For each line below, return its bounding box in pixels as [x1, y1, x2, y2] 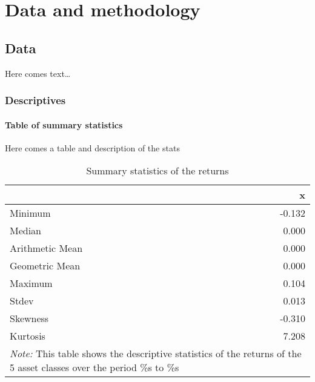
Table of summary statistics [5, 118, 123, 131]
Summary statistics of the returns [86, 163, 229, 178]
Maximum [10, 276, 53, 291]
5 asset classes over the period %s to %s [10, 360, 179, 375]
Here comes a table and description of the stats [5, 141, 180, 154]
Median [10, 223, 42, 238]
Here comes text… [5, 67, 71, 79]
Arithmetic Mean [10, 241, 83, 255]
